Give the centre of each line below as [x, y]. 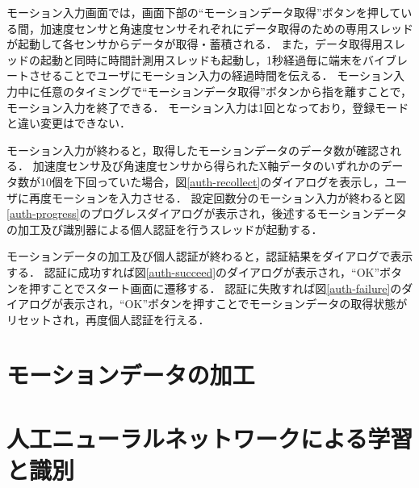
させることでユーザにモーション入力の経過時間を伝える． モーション [211, 75]
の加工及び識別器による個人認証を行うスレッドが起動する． [165, 229]
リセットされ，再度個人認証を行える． [108, 319]
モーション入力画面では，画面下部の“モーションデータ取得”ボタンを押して [204, 12]
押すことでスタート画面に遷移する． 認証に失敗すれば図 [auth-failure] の [215, 288]
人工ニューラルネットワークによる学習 [210, 438]
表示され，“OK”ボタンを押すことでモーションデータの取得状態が [235, 304]
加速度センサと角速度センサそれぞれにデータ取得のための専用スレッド [226, 28]
